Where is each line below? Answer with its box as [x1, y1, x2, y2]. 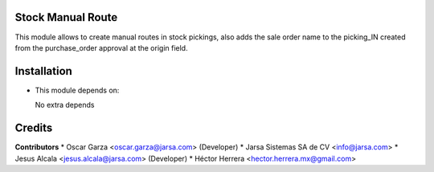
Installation [14, 64, 72, 78]
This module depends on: [35, 85, 120, 95]
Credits [14, 121, 53, 135]
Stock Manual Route [14, 10, 118, 24]
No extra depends [35, 100, 95, 110]
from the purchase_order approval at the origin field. [14, 43, 188, 52]
